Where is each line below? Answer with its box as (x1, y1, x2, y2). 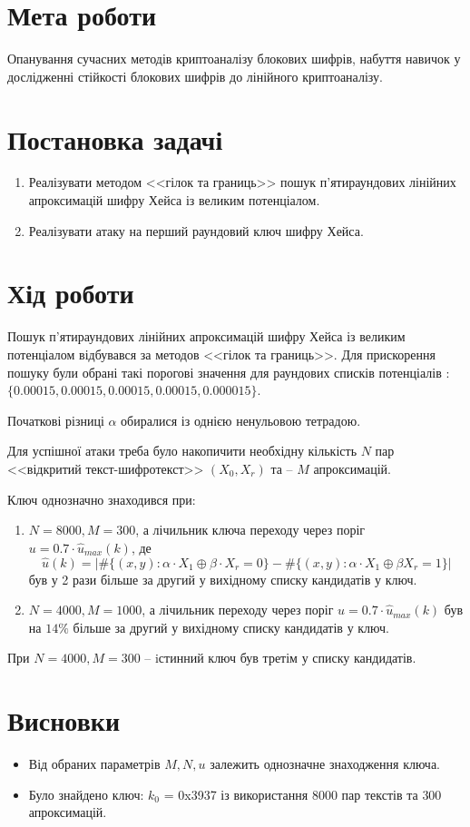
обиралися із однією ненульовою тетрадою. (121, 410, 361, 429)
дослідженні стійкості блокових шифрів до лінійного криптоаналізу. (7, 66, 383, 85)
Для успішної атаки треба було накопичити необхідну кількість (7, 441, 357, 460)
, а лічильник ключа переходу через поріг (135, 520, 366, 539)
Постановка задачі (7, 120, 223, 157)
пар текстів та (341, 784, 418, 803)
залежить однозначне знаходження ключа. (210, 754, 441, 773)
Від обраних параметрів (28, 754, 161, 773)
